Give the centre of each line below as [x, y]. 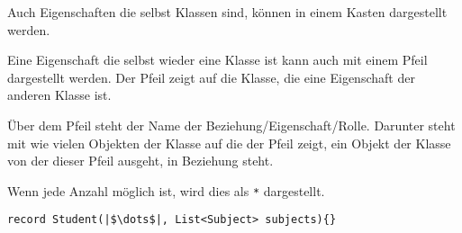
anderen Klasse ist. [59, 95]
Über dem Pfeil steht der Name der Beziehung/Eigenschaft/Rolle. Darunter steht [231, 125]
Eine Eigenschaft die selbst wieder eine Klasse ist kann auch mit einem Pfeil [217, 60]
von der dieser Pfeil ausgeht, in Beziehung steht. [140, 161]
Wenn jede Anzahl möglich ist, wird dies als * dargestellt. [166, 190]
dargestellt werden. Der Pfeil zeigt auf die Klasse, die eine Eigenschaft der [211, 77]
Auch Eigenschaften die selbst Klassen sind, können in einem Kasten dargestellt [227, 12]
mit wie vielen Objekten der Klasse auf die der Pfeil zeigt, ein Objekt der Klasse [229, 143]
